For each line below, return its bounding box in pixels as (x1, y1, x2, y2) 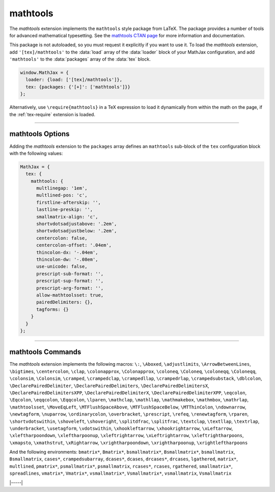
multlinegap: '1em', (36, 185, 88, 191)
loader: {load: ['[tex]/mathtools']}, (25, 77, 122, 83)
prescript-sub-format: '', (36, 270, 104, 277)
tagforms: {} (36, 306, 69, 312)
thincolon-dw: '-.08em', (36, 257, 99, 262)
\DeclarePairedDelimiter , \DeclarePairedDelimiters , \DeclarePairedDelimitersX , (9, 382, 209, 389)
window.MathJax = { (20, 70, 69, 76)
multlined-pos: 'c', (36, 193, 88, 198)
